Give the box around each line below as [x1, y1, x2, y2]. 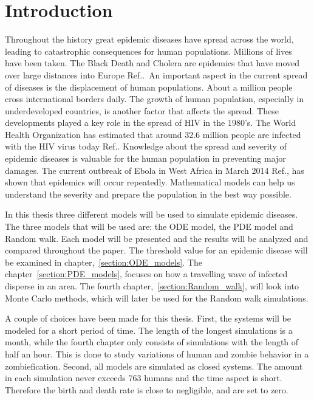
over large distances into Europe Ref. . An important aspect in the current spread [5, 68, 308, 81]
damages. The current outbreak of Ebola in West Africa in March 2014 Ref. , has [5, 164, 304, 176]
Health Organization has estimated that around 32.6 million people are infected [5, 128, 301, 140]
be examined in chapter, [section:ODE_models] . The [5, 255, 202, 268]
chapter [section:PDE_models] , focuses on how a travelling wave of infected [5, 267, 288, 280]
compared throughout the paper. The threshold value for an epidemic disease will [5, 244, 308, 257]
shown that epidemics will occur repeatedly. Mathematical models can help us [5, 176, 295, 188]
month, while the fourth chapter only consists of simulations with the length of [5, 336, 299, 348]
